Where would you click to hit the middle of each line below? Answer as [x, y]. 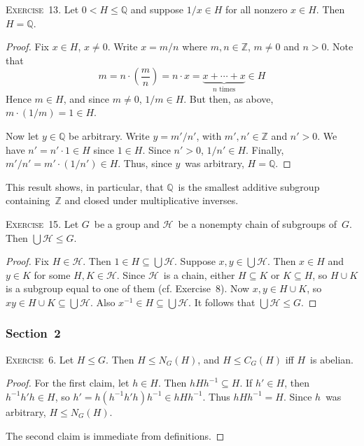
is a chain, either [199, 274]
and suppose [157, 9]
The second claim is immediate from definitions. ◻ [115, 435]
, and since [86, 98]
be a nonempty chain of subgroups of [257, 223]
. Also [103, 302]
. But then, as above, [229, 98]
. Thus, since [145, 163]
